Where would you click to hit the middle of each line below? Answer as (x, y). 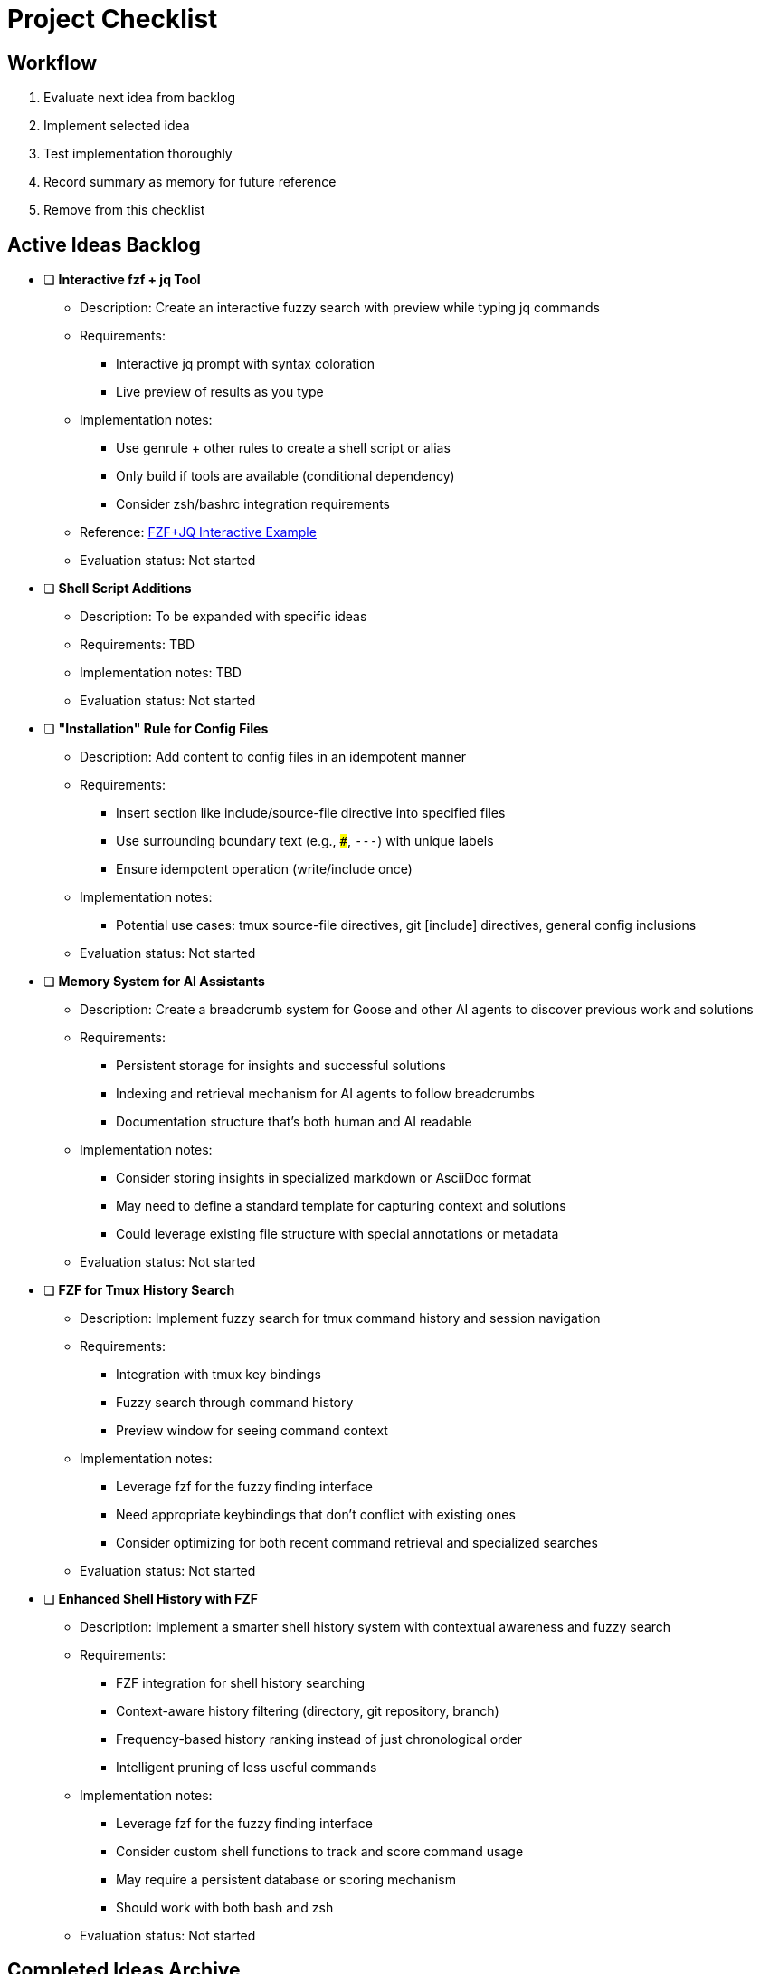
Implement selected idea (117, 126)
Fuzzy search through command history (235, 1403)
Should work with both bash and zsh (225, 1908)
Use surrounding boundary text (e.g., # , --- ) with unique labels (305, 841)
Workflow (52, 62)
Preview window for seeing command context (252, 1431)
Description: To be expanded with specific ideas (223, 617)
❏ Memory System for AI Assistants (154, 982)
